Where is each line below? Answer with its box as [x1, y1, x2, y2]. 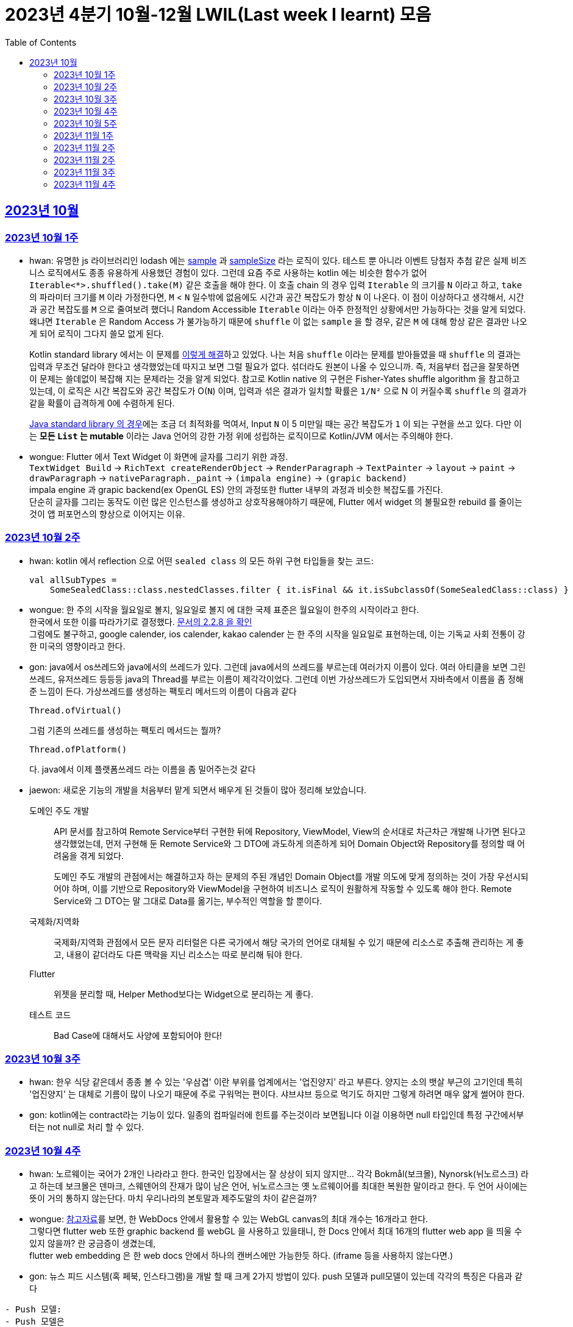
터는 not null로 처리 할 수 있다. [29, 1122, 144, 1133]
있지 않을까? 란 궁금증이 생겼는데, [29, 1238, 156, 1249]
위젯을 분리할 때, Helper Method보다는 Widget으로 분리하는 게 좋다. [54, 988, 313, 999]
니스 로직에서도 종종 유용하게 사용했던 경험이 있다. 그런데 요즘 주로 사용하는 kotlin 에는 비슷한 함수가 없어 [29, 267, 427, 278]
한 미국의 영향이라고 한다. [29, 640, 126, 651]
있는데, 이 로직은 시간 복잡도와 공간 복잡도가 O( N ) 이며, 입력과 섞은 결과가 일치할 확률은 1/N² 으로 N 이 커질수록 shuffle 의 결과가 [29, 385, 527, 396]
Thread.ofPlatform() [29, 744, 127, 754]
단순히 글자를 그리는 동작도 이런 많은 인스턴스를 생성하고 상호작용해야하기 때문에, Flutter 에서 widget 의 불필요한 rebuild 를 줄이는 [29, 496, 522, 507]
